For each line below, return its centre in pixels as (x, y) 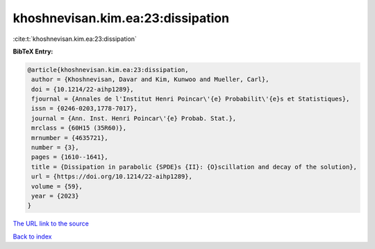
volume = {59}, (57, 186)
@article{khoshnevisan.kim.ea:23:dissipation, (108, 70)
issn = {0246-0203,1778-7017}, (85, 109)
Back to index (32, 237)
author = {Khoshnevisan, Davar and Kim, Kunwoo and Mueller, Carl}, (150, 79)
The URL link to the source (51, 224)
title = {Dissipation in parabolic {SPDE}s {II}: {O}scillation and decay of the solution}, (194, 167)
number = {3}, (55, 148)
